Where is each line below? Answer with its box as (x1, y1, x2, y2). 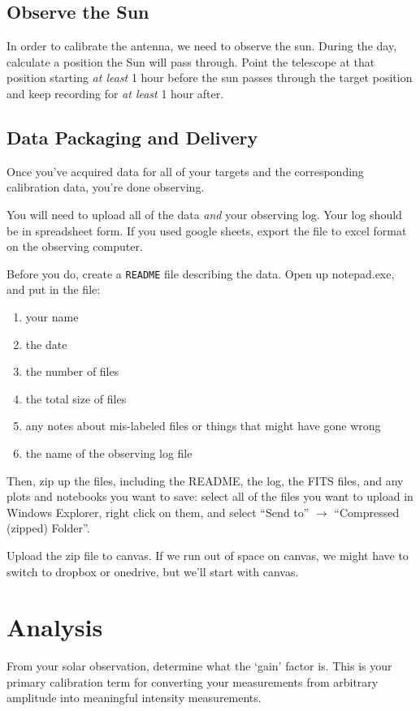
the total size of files (25, 390, 127, 407)
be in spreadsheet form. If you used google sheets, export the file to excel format (6, 222, 407, 239)
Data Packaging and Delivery (6, 124, 258, 149)
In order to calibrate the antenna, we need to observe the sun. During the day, (6, 37, 397, 54)
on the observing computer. (6, 238, 143, 255)
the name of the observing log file (25, 444, 193, 461)
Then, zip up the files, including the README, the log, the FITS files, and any (6, 472, 404, 489)
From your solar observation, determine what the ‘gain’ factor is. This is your (6, 657, 392, 674)
